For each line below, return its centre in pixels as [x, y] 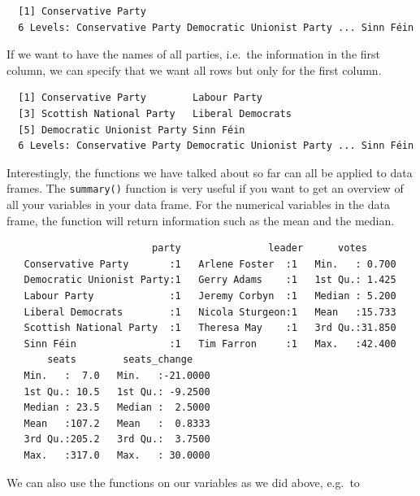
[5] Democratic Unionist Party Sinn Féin [132, 130]
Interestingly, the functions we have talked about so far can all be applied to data [210, 172]
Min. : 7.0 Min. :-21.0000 [117, 375]
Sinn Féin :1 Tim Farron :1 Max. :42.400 [210, 344]
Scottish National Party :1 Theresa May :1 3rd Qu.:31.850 [210, 328]
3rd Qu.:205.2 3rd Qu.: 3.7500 [117, 439]
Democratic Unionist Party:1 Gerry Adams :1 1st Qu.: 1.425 [210, 280]
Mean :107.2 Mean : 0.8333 [117, 423]
